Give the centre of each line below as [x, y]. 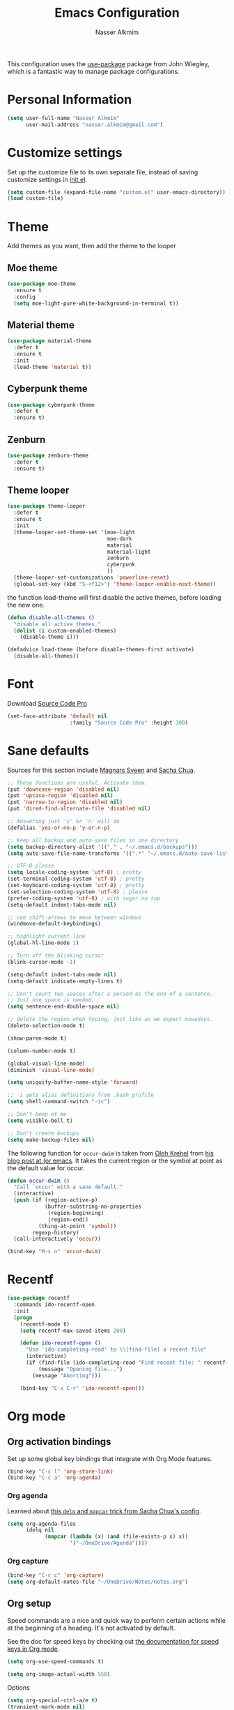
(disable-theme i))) [49, 637]
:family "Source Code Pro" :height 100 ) [129, 722]
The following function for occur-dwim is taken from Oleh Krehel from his [110, 1153]
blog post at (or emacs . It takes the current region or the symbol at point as [115, 1160]
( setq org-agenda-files [42, 1524]
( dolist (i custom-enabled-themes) [65, 630]
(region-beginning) [76, 1213]
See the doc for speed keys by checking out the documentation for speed [113, 1641]
